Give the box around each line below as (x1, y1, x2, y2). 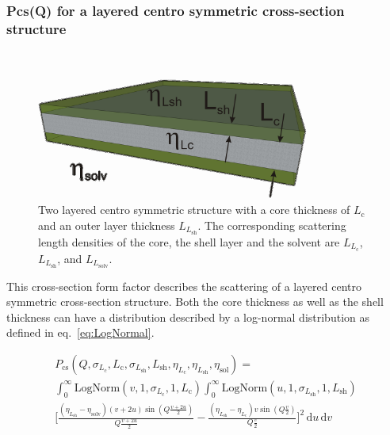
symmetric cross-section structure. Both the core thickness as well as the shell (6, 293, 384, 310)
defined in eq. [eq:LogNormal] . (6, 324, 155, 341)
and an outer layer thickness (38, 216, 175, 233)
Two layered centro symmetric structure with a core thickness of (38, 201, 350, 218)
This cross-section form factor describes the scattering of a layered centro (6, 277, 361, 294)
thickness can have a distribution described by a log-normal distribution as (6, 308, 369, 325)
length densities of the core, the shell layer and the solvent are (38, 233, 340, 250)
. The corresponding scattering (197, 216, 346, 233)
